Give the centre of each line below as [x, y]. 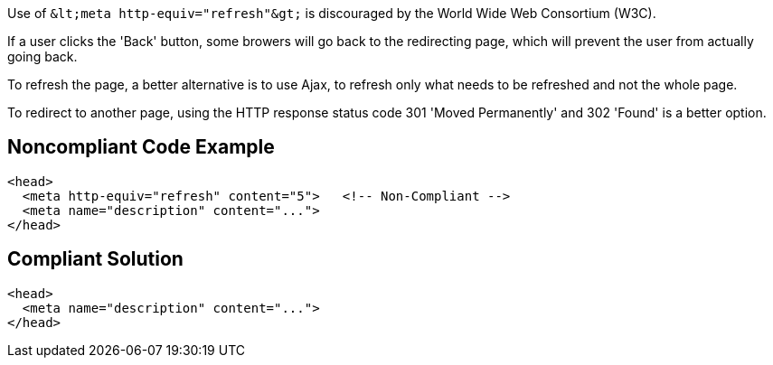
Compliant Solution [95, 259]
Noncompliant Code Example [141, 147]
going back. [42, 56]
